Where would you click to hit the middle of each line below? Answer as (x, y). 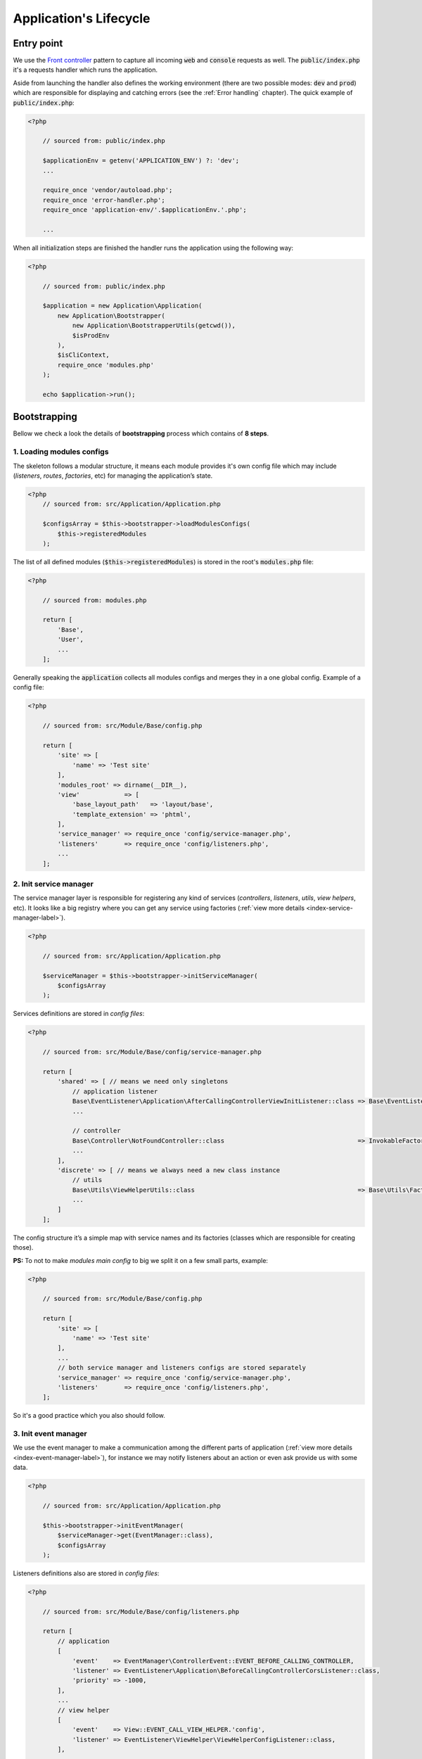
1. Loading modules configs (61, 452)
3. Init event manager (50, 1434)
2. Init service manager (53, 884)
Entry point (38, 43)
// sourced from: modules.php (95, 600)
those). (23, 1247)
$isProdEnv (91, 335)
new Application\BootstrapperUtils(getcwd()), (154, 326)
